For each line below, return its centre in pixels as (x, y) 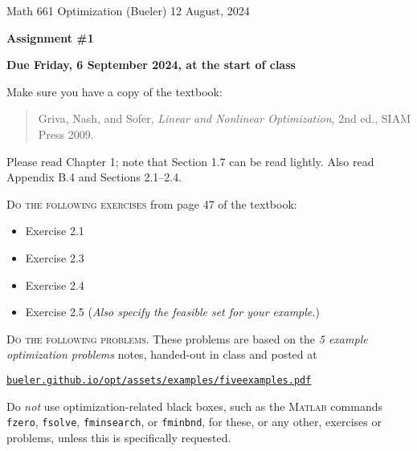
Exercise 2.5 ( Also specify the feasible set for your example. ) (173, 312)
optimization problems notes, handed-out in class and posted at (162, 354)
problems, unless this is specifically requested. (119, 437)
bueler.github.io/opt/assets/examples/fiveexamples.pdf (159, 380)
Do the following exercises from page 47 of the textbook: (152, 203)
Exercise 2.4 (55, 284)
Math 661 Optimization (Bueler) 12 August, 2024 (128, 10)
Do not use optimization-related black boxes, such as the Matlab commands (194, 406)
